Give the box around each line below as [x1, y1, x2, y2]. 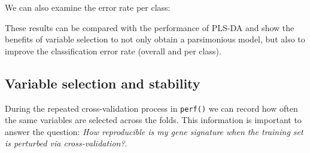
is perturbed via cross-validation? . [5, 137, 127, 149]
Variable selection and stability [5, 74, 200, 92]
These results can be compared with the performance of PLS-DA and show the [5, 21, 294, 33]
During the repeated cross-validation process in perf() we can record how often [5, 102, 298, 114]
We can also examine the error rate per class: [5, 1, 171, 13]
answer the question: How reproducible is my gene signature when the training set [5, 125, 303, 137]
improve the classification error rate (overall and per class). [5, 44, 221, 57]
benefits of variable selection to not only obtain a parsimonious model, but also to [5, 33, 305, 45]
